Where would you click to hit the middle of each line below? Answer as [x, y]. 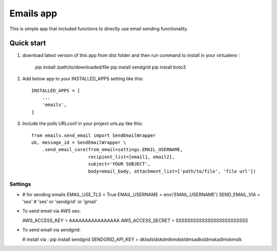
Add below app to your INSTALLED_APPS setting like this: [83, 79]
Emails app [33, 13]
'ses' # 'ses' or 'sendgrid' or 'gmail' [60, 202]
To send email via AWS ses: [52, 211]
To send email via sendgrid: [52, 230]
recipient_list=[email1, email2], [131, 157]
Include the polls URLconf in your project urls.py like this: [83, 123]
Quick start [28, 43]
